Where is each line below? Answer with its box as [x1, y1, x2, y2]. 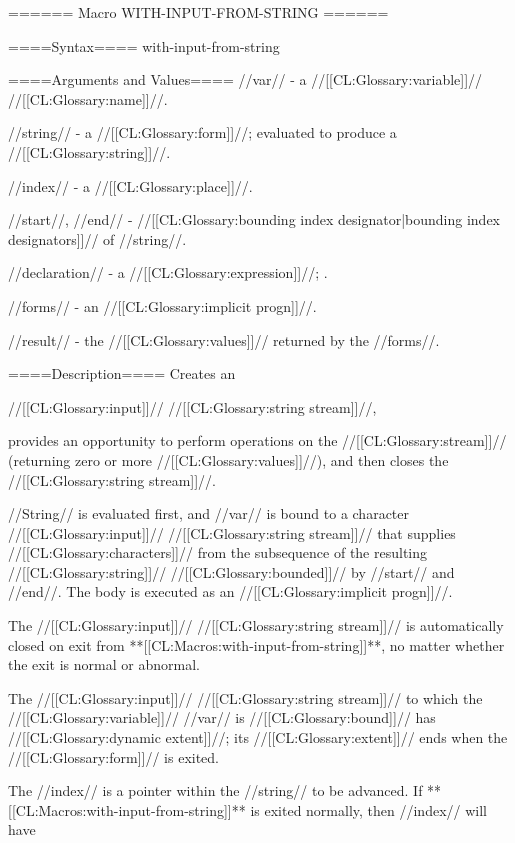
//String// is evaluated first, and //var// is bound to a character [8, 503, 410, 524]
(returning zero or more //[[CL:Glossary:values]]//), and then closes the [8, 449, 449, 470]
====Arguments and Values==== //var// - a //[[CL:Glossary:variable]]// [8, 69, 483, 90]
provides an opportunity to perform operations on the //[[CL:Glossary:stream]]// [8, 430, 507, 451]
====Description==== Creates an [8, 363, 236, 384]
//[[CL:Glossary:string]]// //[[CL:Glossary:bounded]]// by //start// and [8, 561, 455, 582]
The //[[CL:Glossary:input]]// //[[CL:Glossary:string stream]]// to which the [8, 687, 483, 708]
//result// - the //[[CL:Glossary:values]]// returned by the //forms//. [8, 329, 440, 350]
